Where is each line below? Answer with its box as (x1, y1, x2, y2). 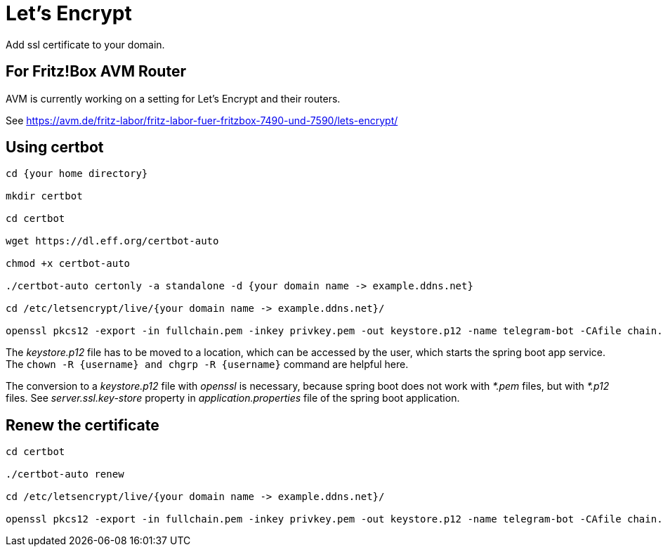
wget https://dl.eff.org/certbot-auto (6, 235, 219, 247)
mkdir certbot (6, 190, 83, 202)
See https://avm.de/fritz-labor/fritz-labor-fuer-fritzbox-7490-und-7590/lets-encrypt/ (6, 114, 398, 126)
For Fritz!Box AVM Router (6, 63, 186, 81)
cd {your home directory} (6, 168, 148, 180)
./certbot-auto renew (6, 468, 124, 480)
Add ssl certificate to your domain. (6, 38, 165, 51)
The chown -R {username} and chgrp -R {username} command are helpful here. (6, 358, 409, 371)
